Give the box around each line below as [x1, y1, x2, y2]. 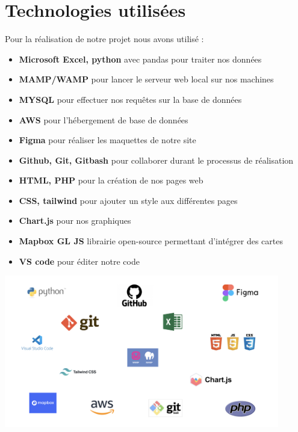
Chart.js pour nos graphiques [19, 214, 131, 227]
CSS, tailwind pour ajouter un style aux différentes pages [19, 194, 238, 206]
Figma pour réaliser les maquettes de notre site [19, 134, 196, 146]
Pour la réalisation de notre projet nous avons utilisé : [5, 32, 204, 45]
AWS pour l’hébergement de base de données [19, 113, 188, 126]
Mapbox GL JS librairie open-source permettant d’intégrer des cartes [19, 235, 283, 247]
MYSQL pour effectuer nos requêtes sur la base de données [19, 93, 242, 105]
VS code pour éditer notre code [19, 255, 140, 267]
